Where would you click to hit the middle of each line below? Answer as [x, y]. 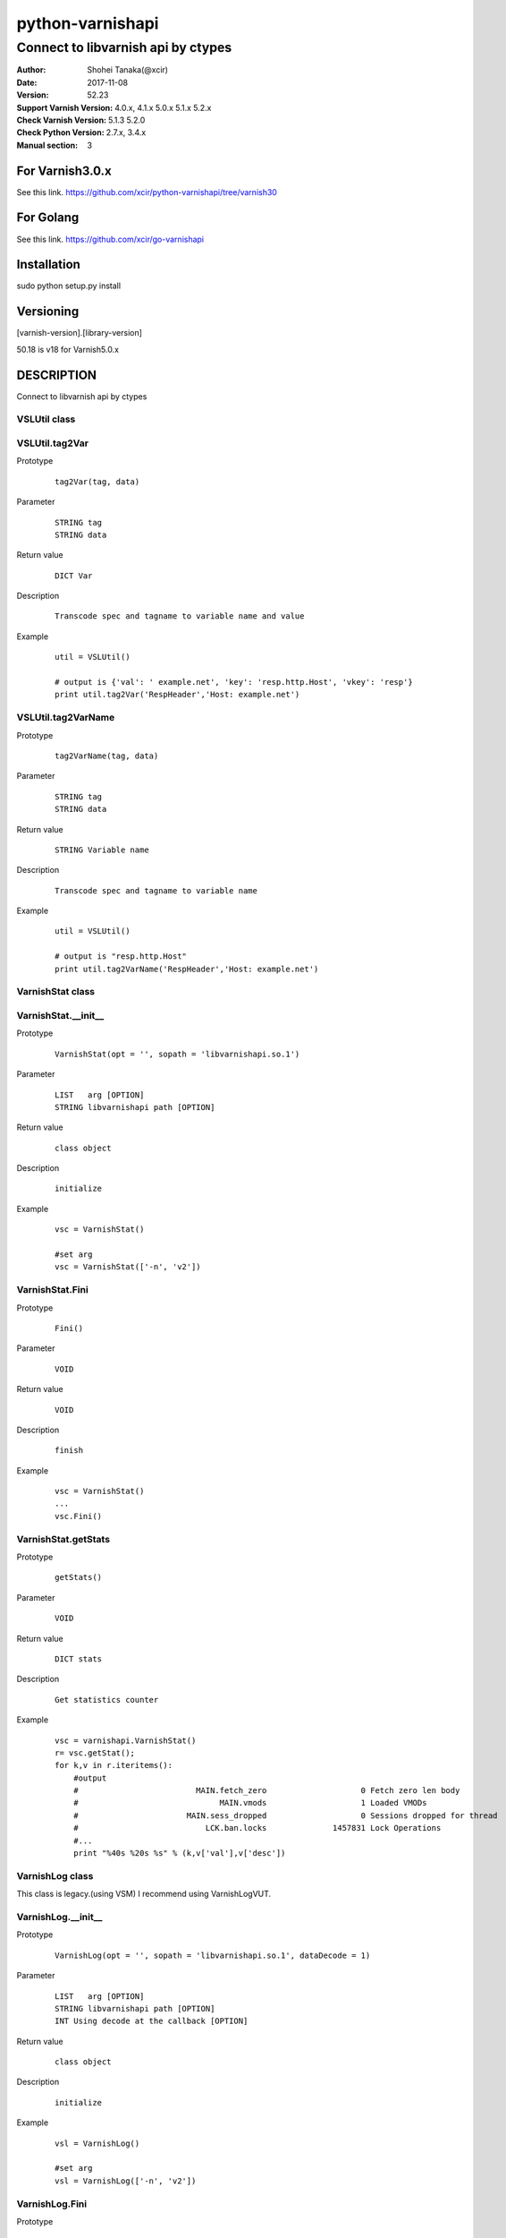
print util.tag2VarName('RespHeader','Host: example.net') [187, 969]
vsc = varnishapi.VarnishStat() [126, 1740]
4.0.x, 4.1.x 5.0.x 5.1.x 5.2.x [163, 107]
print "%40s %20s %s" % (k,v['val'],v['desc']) [179, 1854]
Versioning [48, 312]
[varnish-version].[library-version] [80, 333]
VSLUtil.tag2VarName [66, 718]
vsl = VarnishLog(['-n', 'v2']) [126, 2181]
